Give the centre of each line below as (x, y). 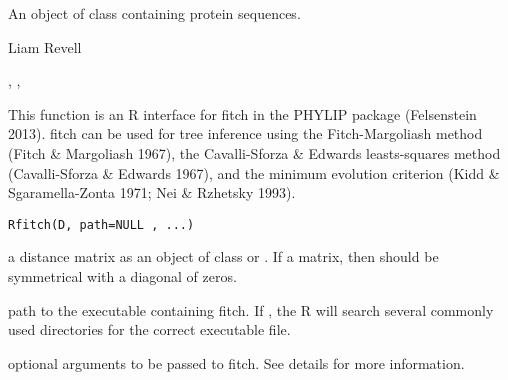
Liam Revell (45, 46)
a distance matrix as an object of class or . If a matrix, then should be (223, 256)
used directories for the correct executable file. (149, 329)
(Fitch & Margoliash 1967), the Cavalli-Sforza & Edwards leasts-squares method (254, 152)
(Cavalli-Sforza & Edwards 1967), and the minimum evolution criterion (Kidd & (254, 172)
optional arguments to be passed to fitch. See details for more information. (236, 362)
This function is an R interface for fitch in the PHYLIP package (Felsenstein (242, 113)
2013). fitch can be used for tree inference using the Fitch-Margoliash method (245, 133)
